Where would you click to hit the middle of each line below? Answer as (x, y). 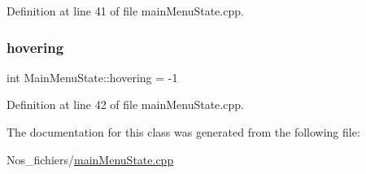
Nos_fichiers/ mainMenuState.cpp (90, 159)
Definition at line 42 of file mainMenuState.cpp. (125, 104)
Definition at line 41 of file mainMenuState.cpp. (125, 11)
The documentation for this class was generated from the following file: (183, 132)
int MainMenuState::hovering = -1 (92, 77)
